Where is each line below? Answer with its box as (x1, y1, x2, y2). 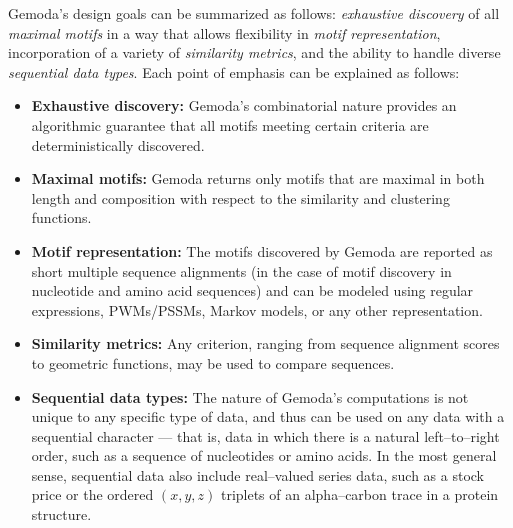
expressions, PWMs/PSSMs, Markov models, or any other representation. (31, 299, 483, 320)
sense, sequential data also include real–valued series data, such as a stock (31, 464, 485, 485)
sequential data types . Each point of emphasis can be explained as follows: (8, 61, 460, 82)
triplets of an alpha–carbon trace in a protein (220, 484, 499, 505)
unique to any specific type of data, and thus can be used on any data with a (31, 406, 505, 427)
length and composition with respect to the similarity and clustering (31, 187, 450, 208)
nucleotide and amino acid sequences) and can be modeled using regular (31, 280, 474, 301)
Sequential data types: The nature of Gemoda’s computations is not (31, 386, 469, 407)
